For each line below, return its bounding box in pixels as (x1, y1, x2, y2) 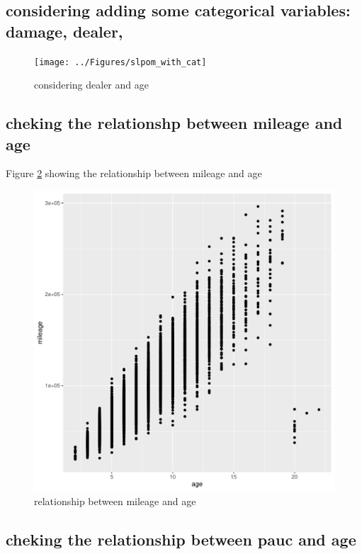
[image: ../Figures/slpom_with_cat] (34, 57, 207, 67)
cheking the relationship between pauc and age (6, 528, 356, 550)
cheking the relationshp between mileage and (6, 112, 343, 134)
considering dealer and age (34, 77, 149, 92)
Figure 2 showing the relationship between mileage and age (6, 166, 262, 181)
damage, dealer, (6, 20, 123, 42)
